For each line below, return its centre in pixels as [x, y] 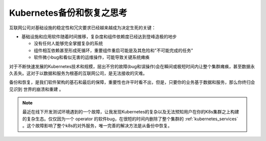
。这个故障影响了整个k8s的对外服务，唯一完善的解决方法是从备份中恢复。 [97, 126]
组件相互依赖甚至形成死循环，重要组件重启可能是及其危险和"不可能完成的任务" [114, 50]
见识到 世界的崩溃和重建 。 [36, 89]
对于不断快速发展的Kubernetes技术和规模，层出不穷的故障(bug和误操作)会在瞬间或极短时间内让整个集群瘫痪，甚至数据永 [132, 66]
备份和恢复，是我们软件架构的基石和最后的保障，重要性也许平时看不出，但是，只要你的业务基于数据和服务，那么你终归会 [132, 82]
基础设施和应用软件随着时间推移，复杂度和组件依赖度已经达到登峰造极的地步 [99, 36]
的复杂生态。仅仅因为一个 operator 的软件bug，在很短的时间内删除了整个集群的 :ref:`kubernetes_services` [130, 119]
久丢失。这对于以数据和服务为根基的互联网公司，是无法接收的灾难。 [78, 73]
